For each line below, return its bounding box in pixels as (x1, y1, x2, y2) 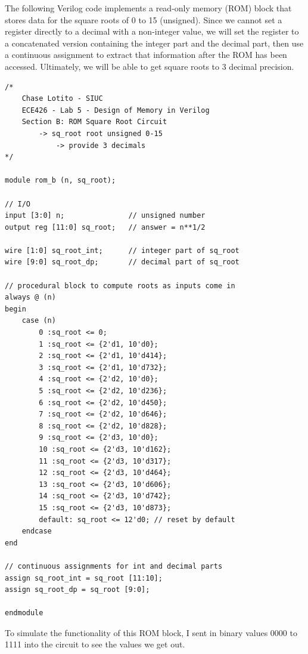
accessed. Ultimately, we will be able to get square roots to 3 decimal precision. (5, 60, 294, 72)
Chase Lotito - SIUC (21, 94, 103, 103)
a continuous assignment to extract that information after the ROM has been (5, 48, 287, 61)
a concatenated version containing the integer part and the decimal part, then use (5, 36, 304, 49)
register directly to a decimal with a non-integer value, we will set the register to (5, 25, 299, 38)
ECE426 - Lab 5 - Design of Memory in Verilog (21, 106, 210, 115)
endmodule (5, 609, 43, 618)
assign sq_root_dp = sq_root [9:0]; (5, 585, 150, 594)
